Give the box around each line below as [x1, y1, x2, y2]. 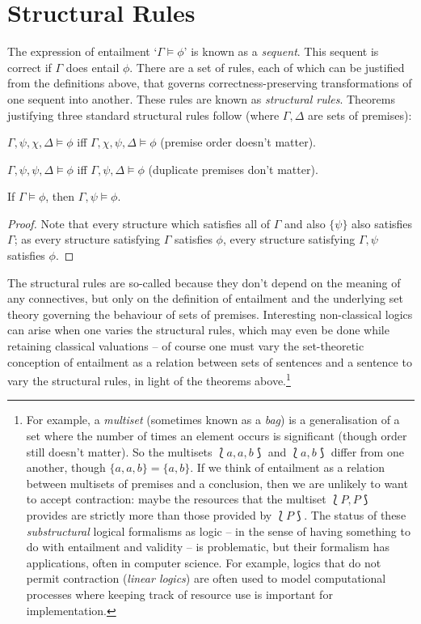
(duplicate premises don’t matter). [148, 160, 318, 177]
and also [284, 214, 326, 231]
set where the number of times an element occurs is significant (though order [26, 427, 407, 444]
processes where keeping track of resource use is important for [26, 586, 333, 602]
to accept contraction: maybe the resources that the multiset [26, 490, 326, 507]
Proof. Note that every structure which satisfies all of [7, 214, 271, 231]
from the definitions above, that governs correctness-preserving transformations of [7, 74, 412, 91]
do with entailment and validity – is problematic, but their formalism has [26, 538, 389, 555]
